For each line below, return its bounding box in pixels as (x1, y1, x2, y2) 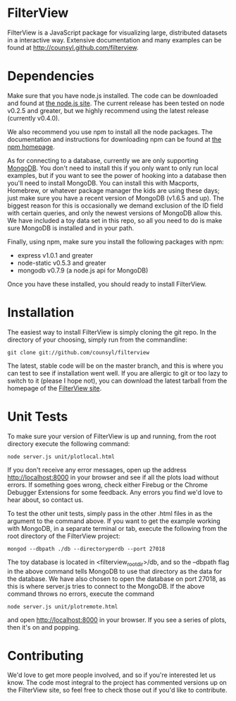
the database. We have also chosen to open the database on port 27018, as (7, 574, 227, 583)
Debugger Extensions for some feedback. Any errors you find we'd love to (7, 488, 223, 496)
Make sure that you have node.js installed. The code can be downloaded (7, 91, 218, 100)
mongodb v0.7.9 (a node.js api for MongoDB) (17, 266, 149, 275)
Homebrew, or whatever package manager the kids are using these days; (7, 186, 220, 195)
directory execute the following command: (7, 439, 130, 448)
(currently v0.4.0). (7, 114, 60, 122)
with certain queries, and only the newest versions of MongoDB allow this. (7, 208, 223, 217)
